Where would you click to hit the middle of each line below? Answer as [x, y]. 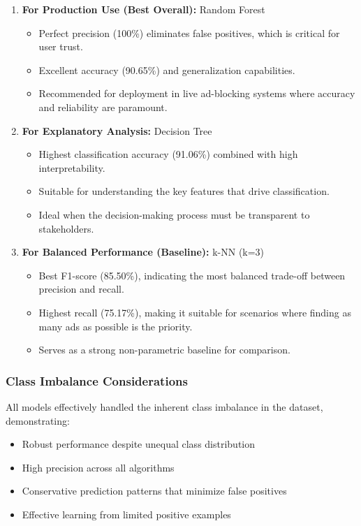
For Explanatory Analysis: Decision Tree [117, 130]
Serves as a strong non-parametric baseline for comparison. [164, 350]
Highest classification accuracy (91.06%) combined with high [168, 154]
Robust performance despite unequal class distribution [139, 444]
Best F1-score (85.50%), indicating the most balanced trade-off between [192, 275]
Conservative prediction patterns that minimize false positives [154, 491]
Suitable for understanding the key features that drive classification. [184, 191]
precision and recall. [81, 289]
